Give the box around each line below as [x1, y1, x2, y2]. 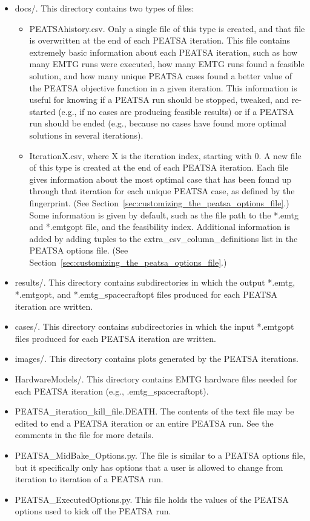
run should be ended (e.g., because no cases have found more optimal [29, 117, 286, 129]
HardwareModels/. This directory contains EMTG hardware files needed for [15, 373, 297, 385]
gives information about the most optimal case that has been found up [29, 172, 292, 185]
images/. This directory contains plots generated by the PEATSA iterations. [15, 352, 298, 365]
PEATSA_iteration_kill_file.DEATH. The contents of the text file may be [15, 405, 294, 418]
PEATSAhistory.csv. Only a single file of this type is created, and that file [29, 22, 305, 34]
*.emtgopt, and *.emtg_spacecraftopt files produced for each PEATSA [15, 288, 277, 301]
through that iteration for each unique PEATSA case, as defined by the [29, 185, 295, 197]
